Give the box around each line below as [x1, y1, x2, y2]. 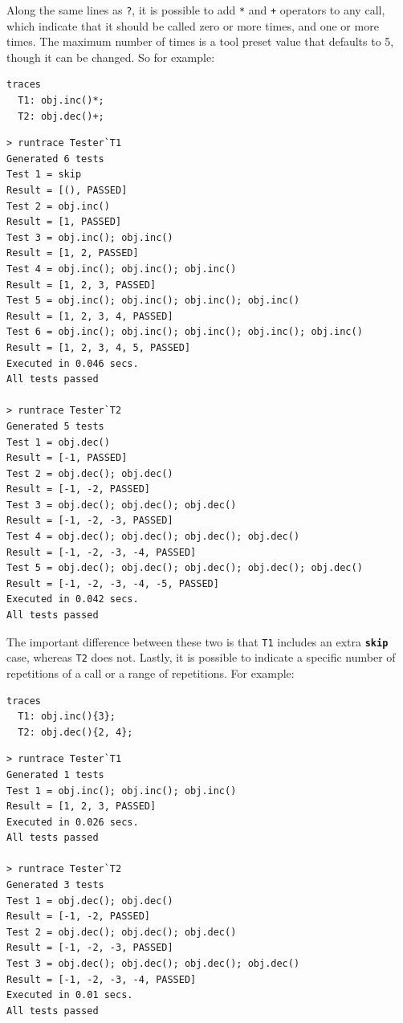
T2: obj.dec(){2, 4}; [18, 726, 133, 738]
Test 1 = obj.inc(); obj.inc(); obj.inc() [6, 785, 237, 797]
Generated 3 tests [6, 879, 104, 891]
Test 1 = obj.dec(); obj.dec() [6, 895, 173, 907]
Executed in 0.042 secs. [6, 593, 139, 605]
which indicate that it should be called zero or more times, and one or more [6, 17, 379, 34]
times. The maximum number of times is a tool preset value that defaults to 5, [6, 33, 394, 50]
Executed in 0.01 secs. [6, 989, 133, 1001]
